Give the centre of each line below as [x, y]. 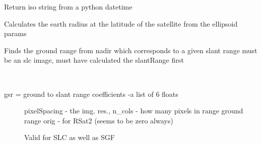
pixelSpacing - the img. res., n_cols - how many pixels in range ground [134, 111]
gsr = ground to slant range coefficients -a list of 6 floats [91, 94]
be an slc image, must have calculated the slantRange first [94, 60]
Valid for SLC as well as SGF [70, 137]
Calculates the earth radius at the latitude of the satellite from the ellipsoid [121, 23]
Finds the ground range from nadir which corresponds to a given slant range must [131, 50]
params [15, 33]
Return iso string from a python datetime [68, 7]
